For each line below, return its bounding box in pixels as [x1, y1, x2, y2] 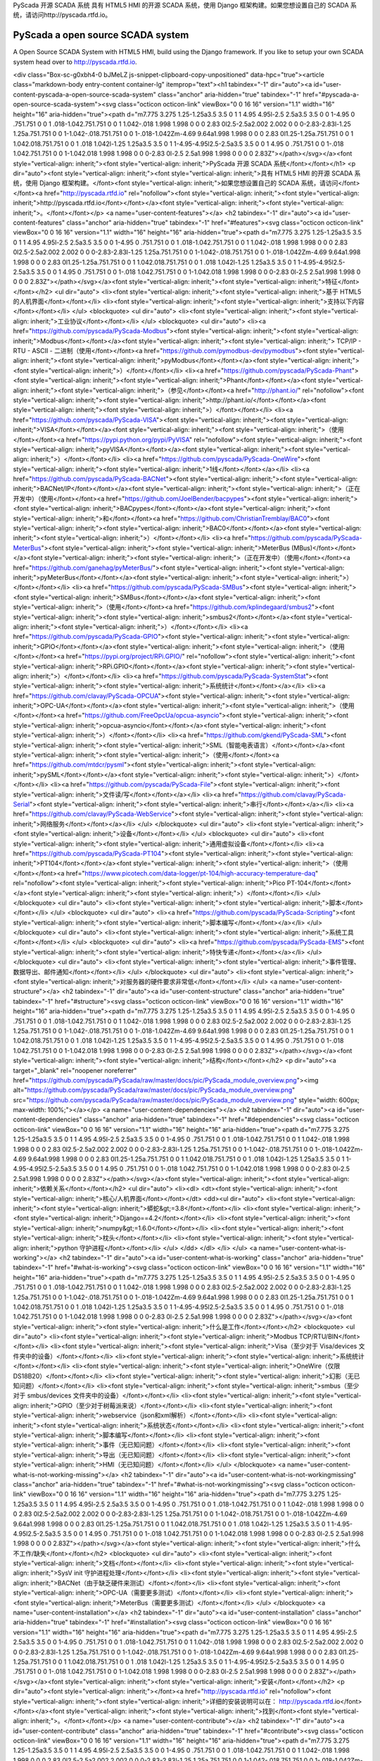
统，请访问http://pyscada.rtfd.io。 [13, 11, 112, 19]
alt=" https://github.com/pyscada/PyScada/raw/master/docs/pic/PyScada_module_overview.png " [13, 1085, 296, 1095]
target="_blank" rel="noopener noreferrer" [13, 1066, 137, 1074]
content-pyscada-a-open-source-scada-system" [13, 90, 156, 99]
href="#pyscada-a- [303, 90, 360, 99]
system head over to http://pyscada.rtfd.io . [13, 57, 137, 66]
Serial [13, 799, 30, 808]
